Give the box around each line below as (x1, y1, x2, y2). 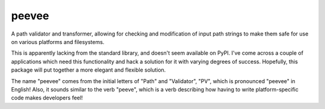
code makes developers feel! (11, 94, 83, 102)
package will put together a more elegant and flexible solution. (11, 66, 166, 73)
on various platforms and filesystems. (11, 38, 105, 45)
